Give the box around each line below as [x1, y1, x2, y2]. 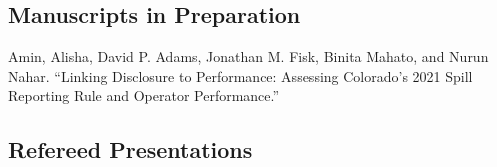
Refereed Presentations [8, 134, 253, 165]
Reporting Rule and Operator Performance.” [8, 85, 280, 106]
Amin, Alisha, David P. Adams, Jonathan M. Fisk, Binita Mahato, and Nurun [8, 46, 489, 67]
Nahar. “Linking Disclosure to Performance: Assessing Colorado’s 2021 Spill [8, 65, 473, 86]
